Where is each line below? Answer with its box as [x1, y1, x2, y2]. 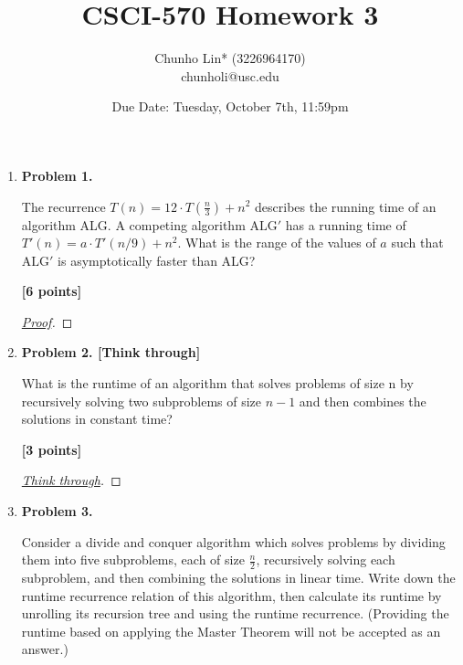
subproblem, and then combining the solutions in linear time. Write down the [21, 568, 456, 587]
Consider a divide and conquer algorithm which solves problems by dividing [21, 532, 446, 551]
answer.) [21, 639, 68, 659]
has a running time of [285, 215, 406, 234]
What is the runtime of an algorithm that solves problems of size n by [21, 374, 414, 393]
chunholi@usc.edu [181, 66, 279, 85]
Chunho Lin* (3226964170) [154, 48, 306, 68]
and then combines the [299, 391, 426, 410]
